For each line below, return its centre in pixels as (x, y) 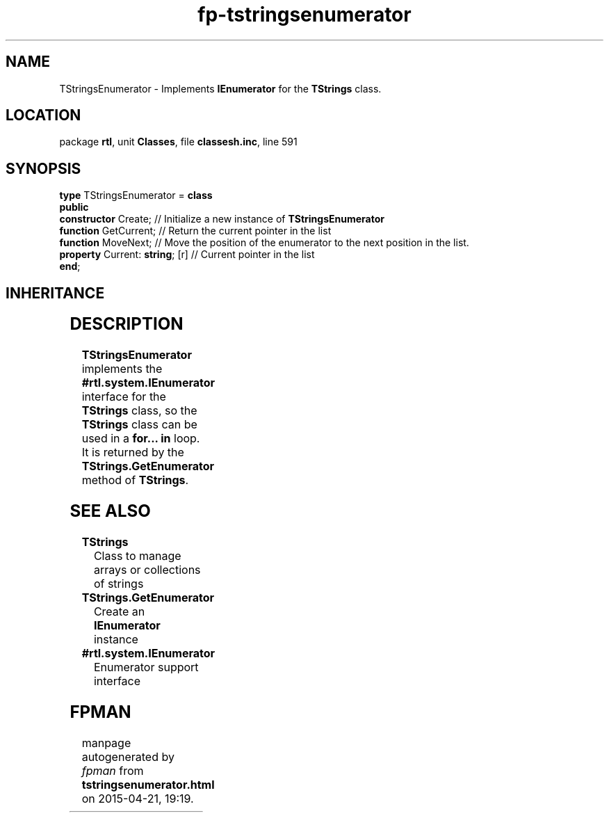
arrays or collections (147, 569)
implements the (122, 369)
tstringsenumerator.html (148, 784)
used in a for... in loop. (141, 439)
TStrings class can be (139, 425)
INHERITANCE (55, 293)
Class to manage (137, 555)
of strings (119, 583)
